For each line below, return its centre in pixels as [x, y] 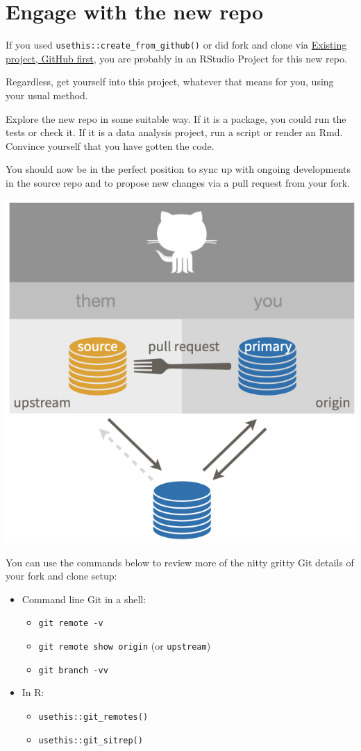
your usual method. [47, 95]
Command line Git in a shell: [84, 599]
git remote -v [71, 624]
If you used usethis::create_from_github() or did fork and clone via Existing [176, 45]
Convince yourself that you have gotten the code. [110, 145]
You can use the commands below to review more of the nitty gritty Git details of [180, 562]
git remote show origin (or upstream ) [125, 645]
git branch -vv [73, 670]
